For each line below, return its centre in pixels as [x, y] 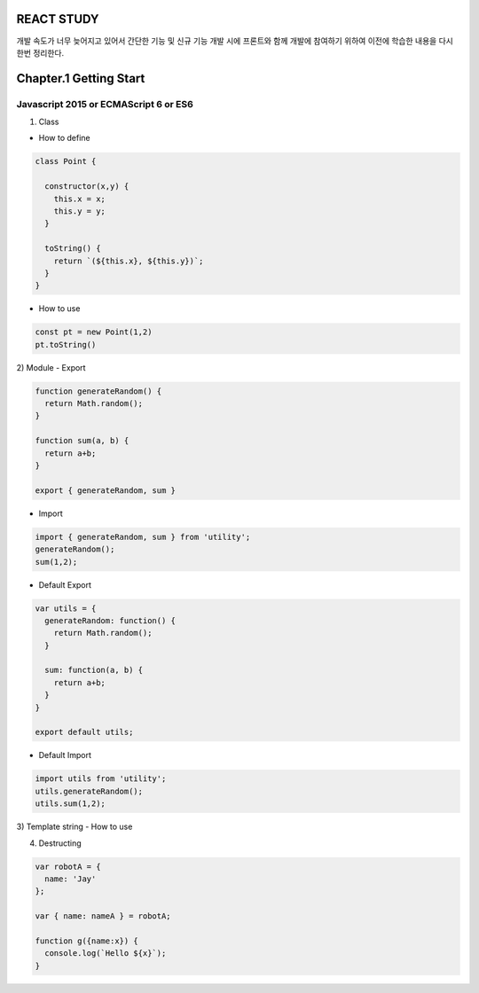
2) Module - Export [51, 367]
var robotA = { [68, 866]
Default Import [65, 755]
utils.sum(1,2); [71, 804]
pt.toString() [66, 344]
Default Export [65, 584]
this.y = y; [80, 211]
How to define [64, 138]
